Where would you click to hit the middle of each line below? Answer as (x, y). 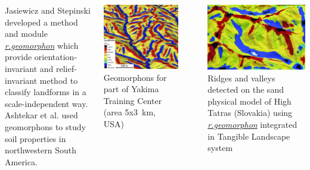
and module (26, 34)
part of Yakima (131, 89)
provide (18, 57)
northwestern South (41, 150)
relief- (66, 68)
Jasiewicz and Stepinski (48, 10)
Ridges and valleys (241, 78)
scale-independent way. (46, 103)
